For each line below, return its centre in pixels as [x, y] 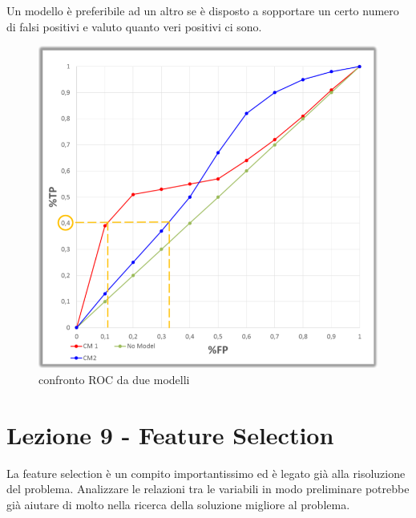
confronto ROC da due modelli [114, 380]
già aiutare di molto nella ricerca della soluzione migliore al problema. [178, 504]
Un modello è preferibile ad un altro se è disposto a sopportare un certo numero [203, 10]
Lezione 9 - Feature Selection [170, 434]
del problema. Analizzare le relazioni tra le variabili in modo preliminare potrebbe [208, 489]
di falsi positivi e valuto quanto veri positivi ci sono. [134, 26]
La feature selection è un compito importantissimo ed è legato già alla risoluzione [206, 473]
